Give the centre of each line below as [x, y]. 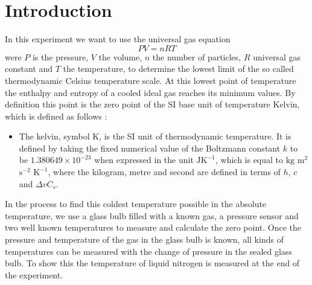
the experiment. [34, 274]
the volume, [120, 56]
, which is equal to [249, 160]
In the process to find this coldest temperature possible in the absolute [136, 204]
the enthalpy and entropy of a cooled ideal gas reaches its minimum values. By [150, 92]
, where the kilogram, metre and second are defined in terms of [164, 172]
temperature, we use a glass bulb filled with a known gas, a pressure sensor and [152, 215]
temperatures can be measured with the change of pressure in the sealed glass [148, 251]
